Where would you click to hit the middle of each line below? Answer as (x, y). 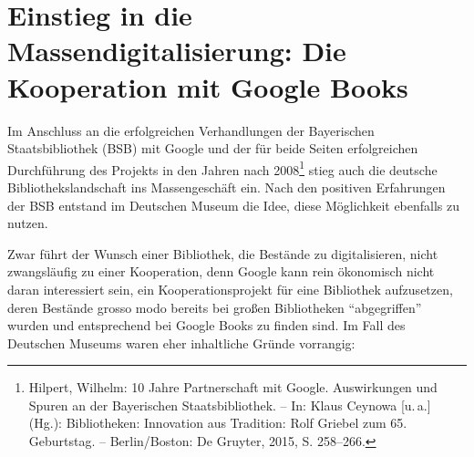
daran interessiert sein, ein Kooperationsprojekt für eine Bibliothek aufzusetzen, (230, 289)
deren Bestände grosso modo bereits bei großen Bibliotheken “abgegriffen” (215, 307)
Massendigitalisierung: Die (177, 51)
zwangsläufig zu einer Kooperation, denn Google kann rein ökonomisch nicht (221, 271)
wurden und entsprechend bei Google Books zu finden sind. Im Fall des (206, 325)
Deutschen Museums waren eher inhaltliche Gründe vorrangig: (181, 343)
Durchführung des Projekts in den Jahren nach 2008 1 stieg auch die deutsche (222, 168)
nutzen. (28, 223)
